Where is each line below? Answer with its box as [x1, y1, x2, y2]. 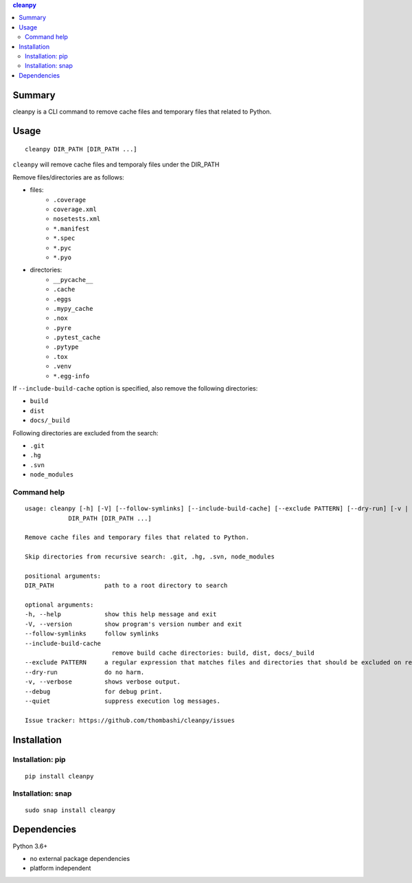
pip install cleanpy [25, 772, 94, 780]
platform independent [30, 864, 91, 873]
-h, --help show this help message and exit [25, 611, 217, 618]
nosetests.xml [53, 215, 101, 223]
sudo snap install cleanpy [25, 806, 116, 814]
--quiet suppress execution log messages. [25, 697, 221, 705]
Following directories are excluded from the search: [12, 428, 159, 437]
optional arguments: [25, 601, 94, 609]
